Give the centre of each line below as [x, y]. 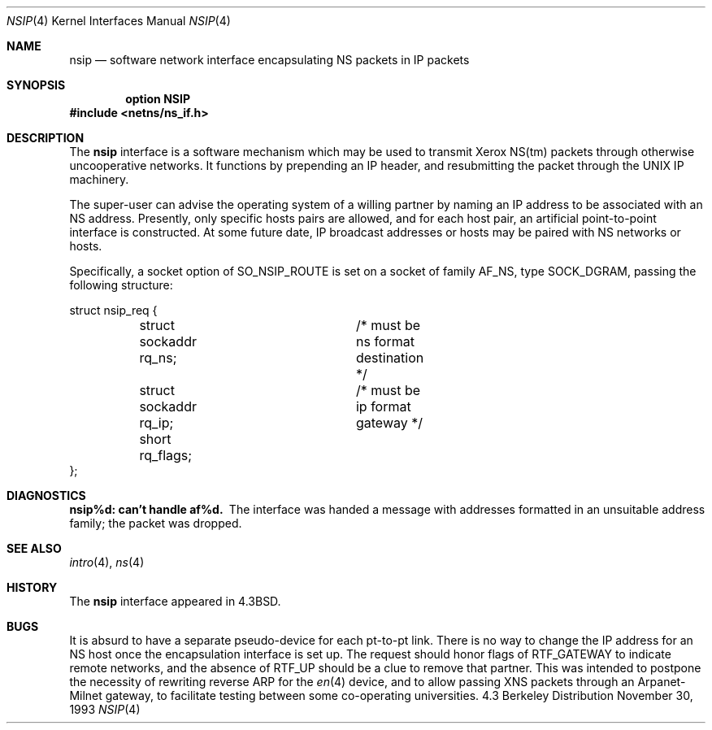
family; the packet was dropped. [156, 523]
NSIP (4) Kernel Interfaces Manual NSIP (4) [119, 21]
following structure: [121, 285]
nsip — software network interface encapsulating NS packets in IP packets [269, 60]
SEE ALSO [34, 548]
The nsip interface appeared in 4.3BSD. [175, 601]
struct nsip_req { [113, 310]
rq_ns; [158, 358]
